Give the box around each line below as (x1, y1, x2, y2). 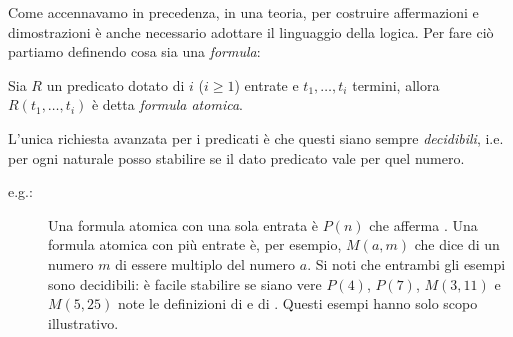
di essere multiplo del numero (115, 253, 296, 274)
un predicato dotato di (46, 74, 185, 95)
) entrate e (234, 74, 299, 95)
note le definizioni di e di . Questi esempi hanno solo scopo (117, 293, 478, 314)
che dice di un (414, 234, 500, 255)
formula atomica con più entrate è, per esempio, (48, 234, 342, 255)
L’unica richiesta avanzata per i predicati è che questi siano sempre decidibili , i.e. (8, 127, 504, 148)
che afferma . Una (369, 214, 478, 235)
